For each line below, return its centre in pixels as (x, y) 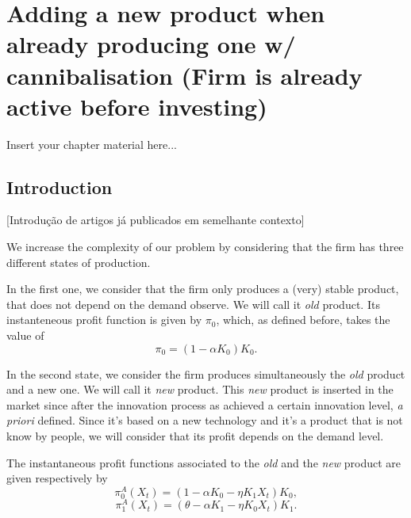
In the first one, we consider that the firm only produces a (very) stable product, (203, 289)
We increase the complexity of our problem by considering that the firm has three (205, 247)
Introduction (60, 187)
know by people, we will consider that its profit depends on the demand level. (195, 436)
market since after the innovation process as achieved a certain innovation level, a (205, 404)
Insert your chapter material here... (92, 144)
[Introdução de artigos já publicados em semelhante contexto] (156, 220)
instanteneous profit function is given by (104, 320)
